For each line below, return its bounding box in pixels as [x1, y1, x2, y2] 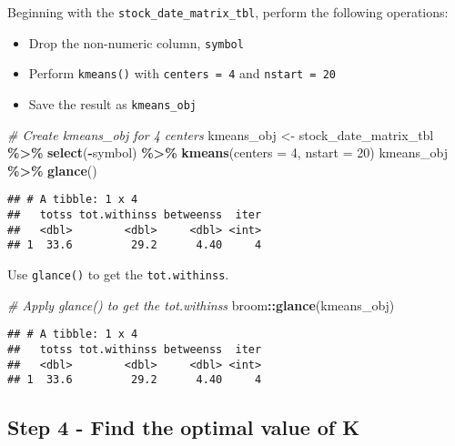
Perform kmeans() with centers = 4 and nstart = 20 [28, 64, 336, 83]
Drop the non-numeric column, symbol [28, 33, 244, 52]
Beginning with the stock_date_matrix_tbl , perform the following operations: [7, 3, 449, 21]
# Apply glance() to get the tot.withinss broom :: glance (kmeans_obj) [7, 295, 395, 314]
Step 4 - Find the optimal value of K [7, 413, 360, 441]
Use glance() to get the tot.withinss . [7, 265, 229, 284]
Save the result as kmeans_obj [28, 94, 197, 113]
